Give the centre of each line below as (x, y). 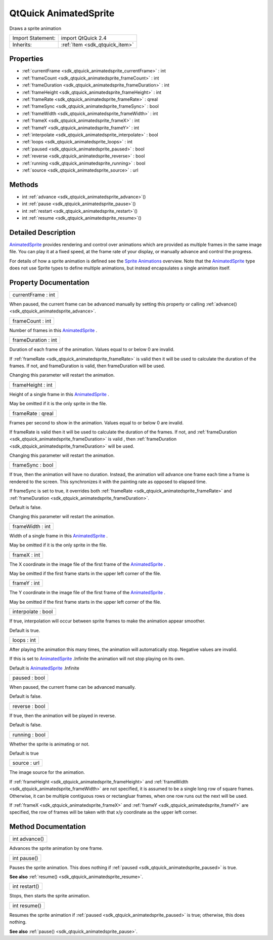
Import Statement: (34, 38)
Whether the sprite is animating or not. (49, 744)
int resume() (27, 906)
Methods (24, 185)
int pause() (25, 858)
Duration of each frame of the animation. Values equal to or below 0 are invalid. (92, 349)
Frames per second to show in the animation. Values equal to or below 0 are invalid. (97, 422)
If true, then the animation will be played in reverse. (63, 715)
